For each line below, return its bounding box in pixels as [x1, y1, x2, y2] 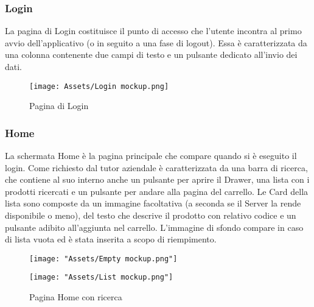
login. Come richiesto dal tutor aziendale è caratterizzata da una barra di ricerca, [5, 161, 308, 174]
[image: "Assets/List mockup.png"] [29, 273, 173, 282]
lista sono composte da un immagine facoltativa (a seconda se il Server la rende [5, 197, 301, 210]
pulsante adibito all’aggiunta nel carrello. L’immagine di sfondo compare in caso [5, 221, 304, 233]
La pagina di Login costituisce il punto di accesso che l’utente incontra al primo [5, 24, 302, 37]
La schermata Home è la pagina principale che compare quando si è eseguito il [5, 149, 297, 162]
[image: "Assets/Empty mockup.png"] [29, 254, 178, 263]
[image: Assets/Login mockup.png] [29, 82, 169, 91]
